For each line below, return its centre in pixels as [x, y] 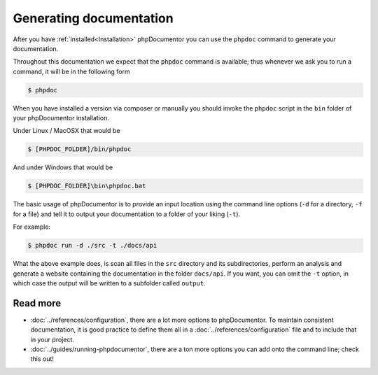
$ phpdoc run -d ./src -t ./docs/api [92, 246]
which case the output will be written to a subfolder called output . [109, 283]
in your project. [52, 339]
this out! [42, 359]
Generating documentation [93, 18]
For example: [32, 227]
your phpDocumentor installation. [61, 118]
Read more [37, 303]
